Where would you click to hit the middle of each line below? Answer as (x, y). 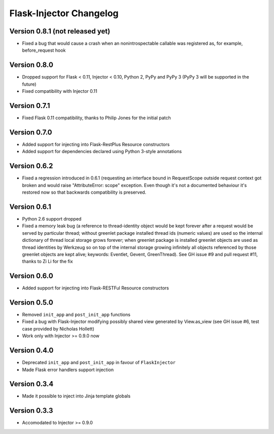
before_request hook (44, 50)
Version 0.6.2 (31, 166)
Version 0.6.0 (31, 276)
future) (29, 84)
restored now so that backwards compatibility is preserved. (84, 192)
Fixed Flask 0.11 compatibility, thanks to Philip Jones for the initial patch (96, 118)
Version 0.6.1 (30, 207)
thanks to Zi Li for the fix (47, 262)
